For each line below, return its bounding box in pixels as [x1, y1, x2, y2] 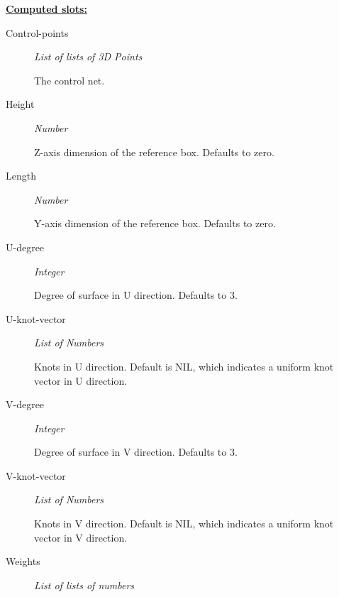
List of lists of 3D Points [34, 49, 143, 64]
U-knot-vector [6, 311, 66, 326]
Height [6, 97, 35, 111]
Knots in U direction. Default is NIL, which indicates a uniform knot [34, 358, 334, 373]
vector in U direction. [34, 373, 128, 388]
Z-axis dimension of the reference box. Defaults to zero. [34, 144, 274, 159]
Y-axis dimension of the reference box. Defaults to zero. [34, 216, 276, 231]
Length [6, 168, 36, 183]
